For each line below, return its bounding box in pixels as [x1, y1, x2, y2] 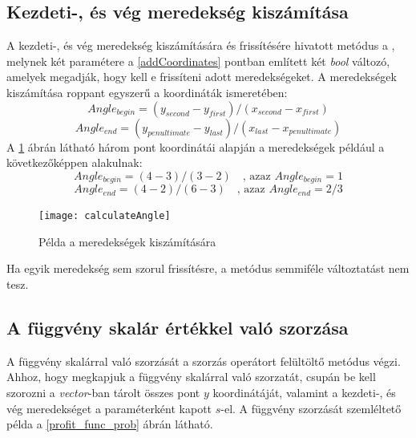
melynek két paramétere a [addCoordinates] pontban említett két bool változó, [6, 52, 390, 69]
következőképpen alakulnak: [6, 154, 143, 171]
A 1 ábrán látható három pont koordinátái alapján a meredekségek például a [6, 138, 385, 155]
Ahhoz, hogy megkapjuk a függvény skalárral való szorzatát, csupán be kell [6, 368, 376, 385]
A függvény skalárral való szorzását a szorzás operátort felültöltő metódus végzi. [6, 352, 401, 369]
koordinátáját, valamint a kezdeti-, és [212, 384, 396, 401]
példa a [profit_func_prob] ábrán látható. [6, 416, 213, 432]
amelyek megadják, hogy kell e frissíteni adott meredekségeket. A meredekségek [6, 68, 397, 85]
